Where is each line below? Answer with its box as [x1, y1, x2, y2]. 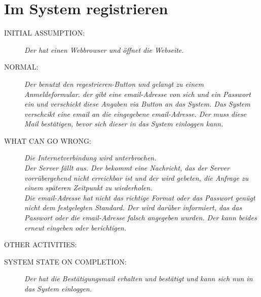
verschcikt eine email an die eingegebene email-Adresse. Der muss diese [24, 108, 247, 119]
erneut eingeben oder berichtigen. [24, 222, 127, 233]
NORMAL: [4, 61, 39, 72]
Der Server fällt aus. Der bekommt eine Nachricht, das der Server [24, 162, 230, 173]
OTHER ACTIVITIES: [4, 239, 77, 250]
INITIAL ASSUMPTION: [4, 27, 85, 38]
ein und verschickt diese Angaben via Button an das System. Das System [24, 98, 250, 109]
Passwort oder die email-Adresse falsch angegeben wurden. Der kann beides [24, 212, 257, 223]
